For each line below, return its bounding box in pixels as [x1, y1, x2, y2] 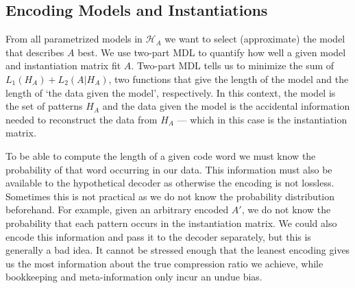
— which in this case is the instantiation [177, 112, 347, 126]
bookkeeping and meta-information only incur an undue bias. [5, 269, 262, 284]
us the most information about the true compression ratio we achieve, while [5, 256, 323, 270]
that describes [5, 45, 64, 59]
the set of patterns [5, 99, 83, 113]
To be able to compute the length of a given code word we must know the [5, 148, 316, 163]
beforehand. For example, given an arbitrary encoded [5, 202, 229, 217]
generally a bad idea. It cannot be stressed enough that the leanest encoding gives [5, 243, 350, 257]
